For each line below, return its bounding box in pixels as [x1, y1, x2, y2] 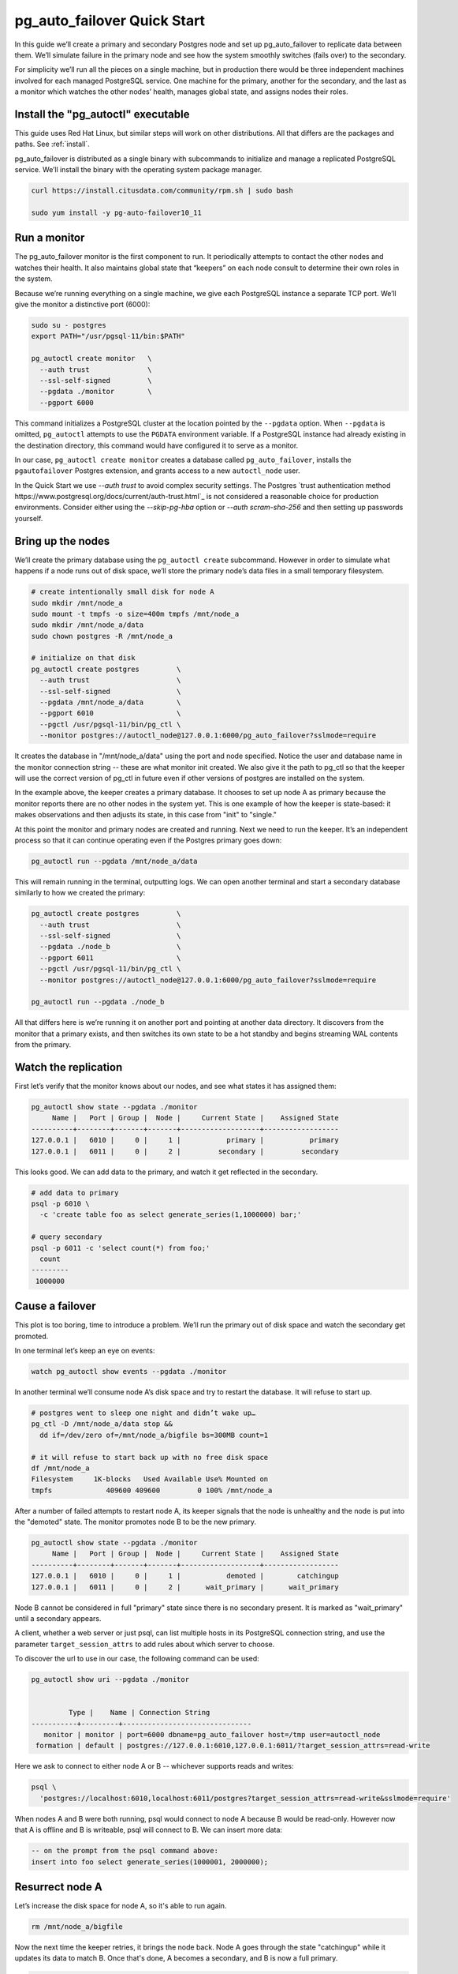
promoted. [14, 1331, 49, 1341]
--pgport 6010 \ [39, 709, 181, 718]
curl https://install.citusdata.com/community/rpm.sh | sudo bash [31, 186, 293, 195]
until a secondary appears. [14, 1613, 102, 1623]
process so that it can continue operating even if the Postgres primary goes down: [14, 835, 282, 845]
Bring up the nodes [14, 534, 110, 548]
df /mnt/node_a [31, 1463, 90, 1473]
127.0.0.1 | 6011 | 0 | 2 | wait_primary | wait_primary [31, 1582, 339, 1591]
